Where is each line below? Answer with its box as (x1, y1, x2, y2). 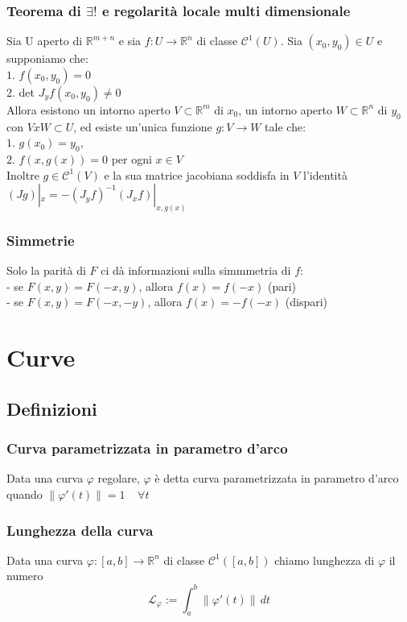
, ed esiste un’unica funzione (73, 118, 212, 135)
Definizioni (6, 396, 97, 421)
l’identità (303, 166, 347, 183)
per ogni (111, 151, 152, 167)
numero (6, 567, 43, 584)
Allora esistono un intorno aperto (6, 101, 171, 118)
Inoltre (6, 166, 39, 183)
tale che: (265, 118, 306, 135)
